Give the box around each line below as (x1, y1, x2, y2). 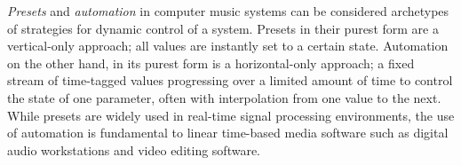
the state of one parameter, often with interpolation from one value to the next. (7, 88, 441, 106)
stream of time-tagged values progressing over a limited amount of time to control (7, 71, 453, 90)
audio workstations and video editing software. (7, 140, 260, 159)
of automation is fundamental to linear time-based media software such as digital (7, 123, 449, 142)
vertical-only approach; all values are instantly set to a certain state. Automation (7, 36, 449, 55)
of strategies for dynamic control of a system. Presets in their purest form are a (7, 19, 439, 37)
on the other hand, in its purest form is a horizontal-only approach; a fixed (7, 53, 415, 72)
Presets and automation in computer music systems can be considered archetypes (7, 2, 449, 20)
